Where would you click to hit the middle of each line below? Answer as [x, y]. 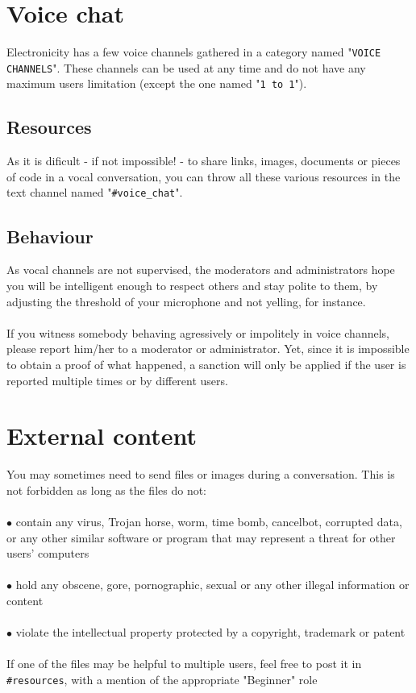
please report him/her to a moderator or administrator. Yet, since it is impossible [208, 349]
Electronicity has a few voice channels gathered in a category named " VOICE [194, 52]
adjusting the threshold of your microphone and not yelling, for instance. [186, 301]
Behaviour [50, 236]
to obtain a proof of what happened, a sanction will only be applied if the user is [206, 364]
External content [102, 436]
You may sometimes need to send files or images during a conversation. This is [201, 474]
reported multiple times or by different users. [117, 380]
